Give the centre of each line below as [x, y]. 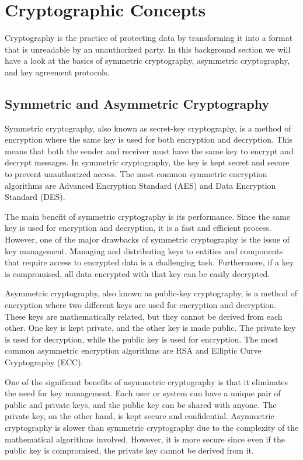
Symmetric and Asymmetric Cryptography [137, 103]
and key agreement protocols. [57, 72]
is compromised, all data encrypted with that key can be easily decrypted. [137, 273]
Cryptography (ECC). [44, 362]
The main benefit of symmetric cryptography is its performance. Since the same [147, 216]
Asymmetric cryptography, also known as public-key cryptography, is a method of [151, 293]
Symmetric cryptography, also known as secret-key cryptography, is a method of [148, 128]
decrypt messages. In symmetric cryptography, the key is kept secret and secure [147, 162]
